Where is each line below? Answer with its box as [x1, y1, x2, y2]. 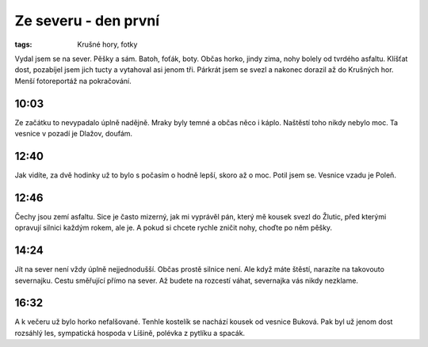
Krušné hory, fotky [77, 40, 138, 49]
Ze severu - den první [14, 12, 160, 29]
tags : [14, 40, 32, 49]
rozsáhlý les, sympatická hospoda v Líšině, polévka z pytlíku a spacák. [14, 328, 246, 337]
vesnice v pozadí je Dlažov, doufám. [14, 129, 133, 139]
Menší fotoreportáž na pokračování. [14, 76, 132, 86]
